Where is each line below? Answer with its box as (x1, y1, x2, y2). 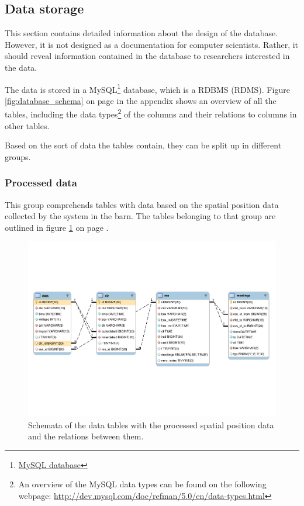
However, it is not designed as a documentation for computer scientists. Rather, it (5, 38, 299, 50)
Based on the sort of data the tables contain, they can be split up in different (5, 139, 282, 151)
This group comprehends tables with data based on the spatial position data (5, 198, 279, 210)
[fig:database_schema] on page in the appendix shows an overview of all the (5, 94, 277, 106)
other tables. (5, 119, 50, 131)
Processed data (5, 175, 77, 190)
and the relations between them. (28, 430, 144, 442)
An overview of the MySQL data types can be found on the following (18, 478, 267, 490)
